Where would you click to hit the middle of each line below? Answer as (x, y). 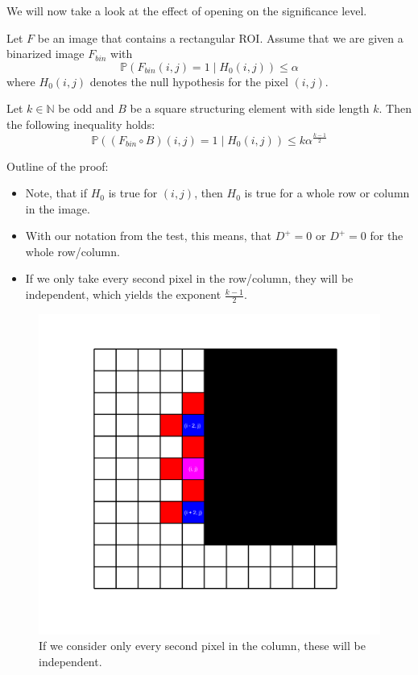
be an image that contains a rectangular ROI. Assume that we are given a (220, 37)
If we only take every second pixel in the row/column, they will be (189, 278)
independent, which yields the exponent (123, 294)
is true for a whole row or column (327, 193)
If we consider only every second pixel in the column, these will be (202, 646)
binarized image (46, 54)
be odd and (86, 108)
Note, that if (56, 193)
